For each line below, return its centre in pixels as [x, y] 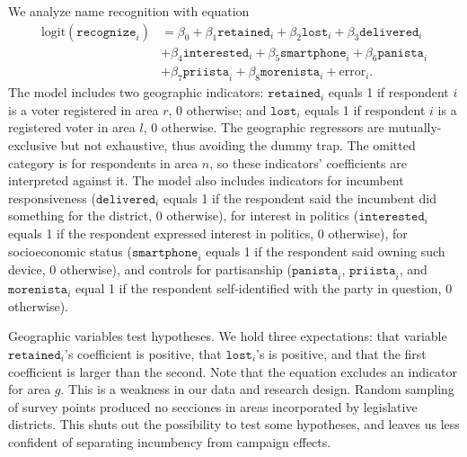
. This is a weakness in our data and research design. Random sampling [257, 389]
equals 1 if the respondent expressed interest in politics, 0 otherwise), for [208, 233]
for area [30, 389]
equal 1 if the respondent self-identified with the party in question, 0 [264, 288]
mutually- [415, 127]
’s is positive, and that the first [341, 354]
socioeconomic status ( [70, 251]
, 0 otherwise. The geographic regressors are [264, 127]
